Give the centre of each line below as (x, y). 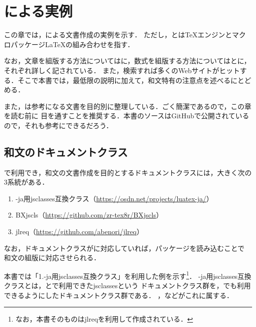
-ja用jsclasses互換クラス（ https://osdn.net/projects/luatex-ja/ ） (114, 198)
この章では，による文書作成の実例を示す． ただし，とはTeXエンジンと (118, 35)
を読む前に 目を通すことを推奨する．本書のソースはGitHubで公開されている (127, 116)
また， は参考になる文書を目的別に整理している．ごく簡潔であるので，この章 (128, 106)
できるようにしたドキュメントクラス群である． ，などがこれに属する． (119, 295)
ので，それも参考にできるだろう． (59, 125)
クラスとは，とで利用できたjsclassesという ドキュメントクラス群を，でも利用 (128, 286)
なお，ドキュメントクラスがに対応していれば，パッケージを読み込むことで (124, 248)
